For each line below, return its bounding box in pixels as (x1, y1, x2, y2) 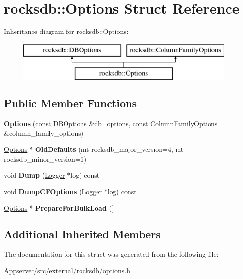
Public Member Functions (4, 96, 137, 111)
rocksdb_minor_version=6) (4, 153, 87, 164)
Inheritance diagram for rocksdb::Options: (4, 26, 129, 36)
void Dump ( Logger (4, 170, 65, 180)
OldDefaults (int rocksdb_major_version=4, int (35, 144, 184, 154)
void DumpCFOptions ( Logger (4, 186, 102, 197)
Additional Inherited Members (4, 226, 161, 241)
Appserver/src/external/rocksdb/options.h (4, 265, 130, 276)
